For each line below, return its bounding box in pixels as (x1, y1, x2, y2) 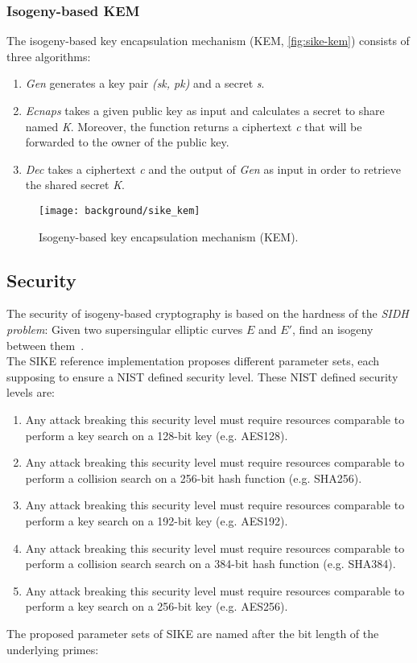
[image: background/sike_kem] (39, 204, 200, 216)
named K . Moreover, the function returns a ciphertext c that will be (25, 117, 362, 134)
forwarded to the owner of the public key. (25, 134, 229, 150)
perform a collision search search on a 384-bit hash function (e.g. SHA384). (25, 555, 396, 572)
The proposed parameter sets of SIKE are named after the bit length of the (6, 624, 379, 641)
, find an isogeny (291, 321, 374, 338)
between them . (6, 336, 85, 353)
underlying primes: (6, 640, 99, 657)
